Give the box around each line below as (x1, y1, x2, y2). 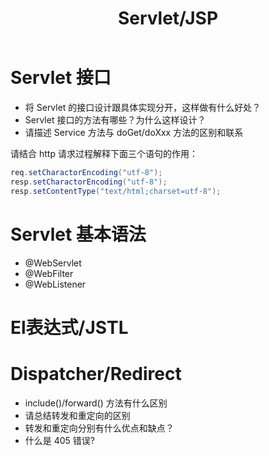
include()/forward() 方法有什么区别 (24, 397, 168, 409)
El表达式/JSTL (10, 316, 129, 339)
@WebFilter (24, 267, 74, 279)
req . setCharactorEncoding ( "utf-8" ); (10, 167, 163, 177)
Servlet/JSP (117, 7, 219, 30)
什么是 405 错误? (24, 434, 96, 446)
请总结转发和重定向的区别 (24, 409, 131, 421)
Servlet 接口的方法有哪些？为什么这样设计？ (24, 113, 207, 126)
